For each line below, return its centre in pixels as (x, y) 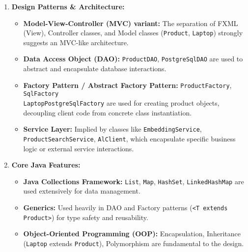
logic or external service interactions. (79, 148)
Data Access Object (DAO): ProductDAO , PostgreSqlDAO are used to (133, 59)
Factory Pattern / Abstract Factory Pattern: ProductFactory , (127, 85)
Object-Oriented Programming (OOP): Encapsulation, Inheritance (132, 234)
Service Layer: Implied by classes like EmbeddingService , (112, 129)
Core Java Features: (46, 165)
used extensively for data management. (82, 191)
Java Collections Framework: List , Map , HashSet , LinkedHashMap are (134, 181)
